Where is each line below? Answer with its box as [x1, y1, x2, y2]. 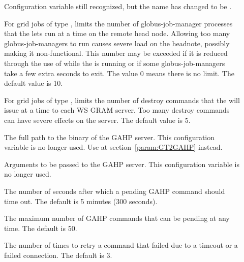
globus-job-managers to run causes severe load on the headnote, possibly [4, 38, 230, 48]
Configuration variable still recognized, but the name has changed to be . [4, 1, 232, 11]
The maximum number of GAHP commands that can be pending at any [4, 213, 230, 223]
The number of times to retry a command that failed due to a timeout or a [4, 240, 238, 250]
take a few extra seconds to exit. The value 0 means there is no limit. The [4, 68, 234, 78]
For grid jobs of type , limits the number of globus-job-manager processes [4, 18, 233, 28]
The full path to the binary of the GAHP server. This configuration [4, 132, 215, 142]
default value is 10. [4, 78, 63, 88]
